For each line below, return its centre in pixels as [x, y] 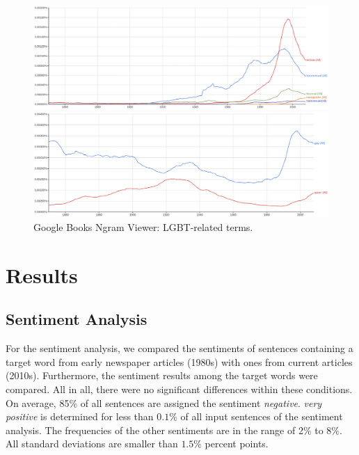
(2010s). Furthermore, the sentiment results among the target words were [162, 375]
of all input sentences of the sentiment [262, 416]
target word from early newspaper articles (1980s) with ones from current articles [179, 361]
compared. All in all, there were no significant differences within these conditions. [179, 389]
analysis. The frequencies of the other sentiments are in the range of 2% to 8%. [174, 430]
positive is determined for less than [80, 416]
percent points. [237, 444]
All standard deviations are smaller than [92, 444]
